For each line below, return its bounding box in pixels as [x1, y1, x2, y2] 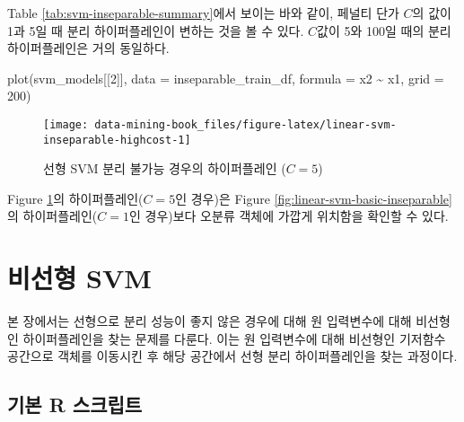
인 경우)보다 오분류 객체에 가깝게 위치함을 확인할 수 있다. [128, 207, 449, 225]
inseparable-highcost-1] [43, 133, 191, 146]
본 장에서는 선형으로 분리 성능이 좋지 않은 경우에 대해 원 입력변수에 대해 [7, 312, 412, 330]
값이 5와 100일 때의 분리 [317, 21, 451, 40]
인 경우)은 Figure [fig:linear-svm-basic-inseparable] [175, 189, 452, 207]
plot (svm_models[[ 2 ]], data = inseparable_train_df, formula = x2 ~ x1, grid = [7, 68, 444, 87]
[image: [43, 118, 89, 131]
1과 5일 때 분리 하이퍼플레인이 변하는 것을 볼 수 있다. [7, 21, 304, 40]
